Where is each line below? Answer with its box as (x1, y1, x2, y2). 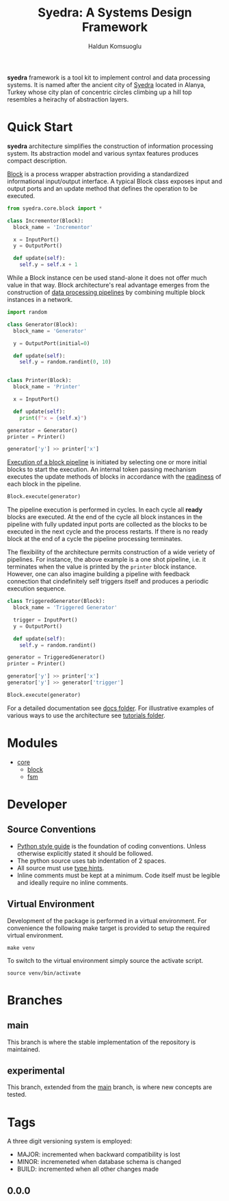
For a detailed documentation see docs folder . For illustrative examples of (7, 704, 214, 712)
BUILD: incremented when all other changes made (16, 1165, 159, 1174)
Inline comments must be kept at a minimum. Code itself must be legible (16, 871, 221, 879)
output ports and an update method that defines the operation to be (7, 184, 198, 193)
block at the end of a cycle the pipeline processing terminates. (7, 535, 183, 543)
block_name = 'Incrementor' (13, 224, 94, 230)
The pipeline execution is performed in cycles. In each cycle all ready (7, 506, 203, 514)
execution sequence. (7, 584, 66, 593)
